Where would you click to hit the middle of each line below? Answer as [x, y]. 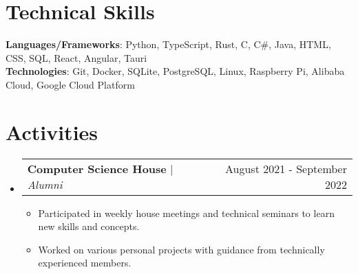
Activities [52, 132]
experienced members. [85, 263]
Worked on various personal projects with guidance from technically [181, 249]
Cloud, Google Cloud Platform [70, 84]
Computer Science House [97, 168]
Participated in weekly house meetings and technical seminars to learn [186, 213]
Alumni [45, 184]
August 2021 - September [286, 168]
